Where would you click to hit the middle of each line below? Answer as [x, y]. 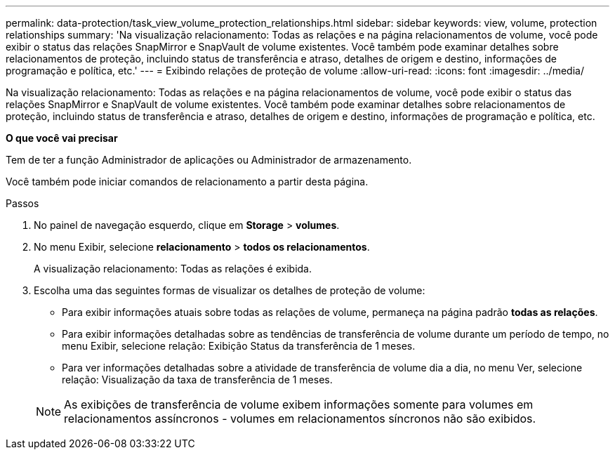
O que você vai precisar [62, 138]
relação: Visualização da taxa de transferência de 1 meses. [197, 380]
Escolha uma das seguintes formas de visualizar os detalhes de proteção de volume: [230, 290]
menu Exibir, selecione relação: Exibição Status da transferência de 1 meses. [239, 346]
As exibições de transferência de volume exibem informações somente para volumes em [299, 404]
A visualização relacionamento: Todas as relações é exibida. [173, 269]
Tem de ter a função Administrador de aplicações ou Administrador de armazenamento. [209, 160]
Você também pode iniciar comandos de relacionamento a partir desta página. [187, 182]
